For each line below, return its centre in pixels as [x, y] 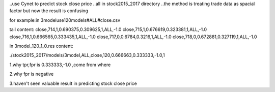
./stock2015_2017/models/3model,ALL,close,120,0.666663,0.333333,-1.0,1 [87, 55]
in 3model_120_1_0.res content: [41, 46]
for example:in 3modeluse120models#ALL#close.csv [65, 20]
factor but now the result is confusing [49, 11]
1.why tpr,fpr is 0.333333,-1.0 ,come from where [60, 65]
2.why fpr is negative [32, 74]
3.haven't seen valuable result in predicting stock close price [73, 83]
